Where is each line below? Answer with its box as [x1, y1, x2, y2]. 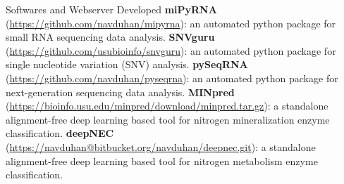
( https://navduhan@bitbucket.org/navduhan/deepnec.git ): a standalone [6, 139, 316, 154]
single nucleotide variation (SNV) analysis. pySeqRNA [6, 57, 248, 72]
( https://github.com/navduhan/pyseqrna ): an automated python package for [6, 70, 338, 85]
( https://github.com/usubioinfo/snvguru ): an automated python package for [6, 43, 336, 58]
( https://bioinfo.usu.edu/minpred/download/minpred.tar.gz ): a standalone [6, 98, 328, 113]
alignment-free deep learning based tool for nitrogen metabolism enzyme [6, 153, 318, 168]
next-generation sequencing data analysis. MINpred [6, 84, 235, 99]
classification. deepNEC [6, 126, 114, 140]
